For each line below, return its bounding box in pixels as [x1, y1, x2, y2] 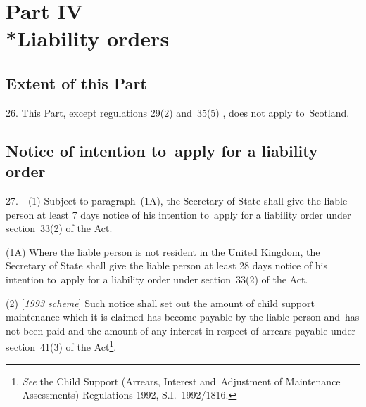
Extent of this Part [6, 72, 147, 93]
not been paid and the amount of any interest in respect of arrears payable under [6, 323, 356, 337]
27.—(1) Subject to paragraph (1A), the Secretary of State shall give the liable [6, 193, 348, 207]
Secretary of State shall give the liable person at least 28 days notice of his [6, 258, 328, 273]
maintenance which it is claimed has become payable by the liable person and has [6, 309, 360, 324]
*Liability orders [6, 24, 170, 53]
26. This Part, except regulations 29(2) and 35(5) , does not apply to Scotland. [6, 105, 350, 119]
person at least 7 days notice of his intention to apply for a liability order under [6, 207, 351, 221]
